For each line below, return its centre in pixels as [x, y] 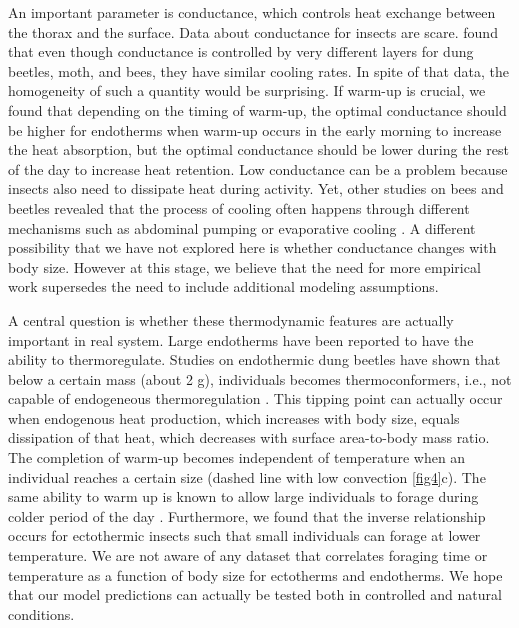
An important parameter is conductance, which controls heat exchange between [252, 12]
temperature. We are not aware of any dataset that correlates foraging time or [248, 555]
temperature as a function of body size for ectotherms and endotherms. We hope [255, 574]
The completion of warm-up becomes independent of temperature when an [237, 457]
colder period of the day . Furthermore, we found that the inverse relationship [247, 515]
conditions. [41, 613]
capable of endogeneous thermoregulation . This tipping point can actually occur [255, 398]
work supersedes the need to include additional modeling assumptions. [223, 286]
